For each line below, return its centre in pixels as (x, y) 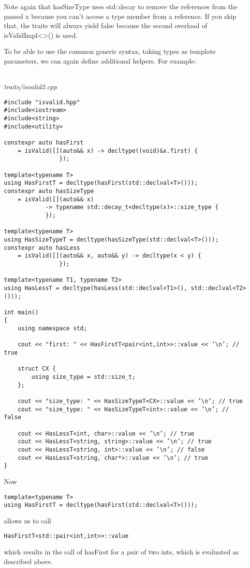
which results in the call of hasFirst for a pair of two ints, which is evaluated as (121, 552)
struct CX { (37, 369)
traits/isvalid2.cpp (30, 87)
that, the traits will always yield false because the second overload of (106, 25)
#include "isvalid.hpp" (42, 102)
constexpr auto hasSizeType (49, 191)
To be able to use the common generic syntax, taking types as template (110, 51)
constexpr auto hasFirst (44, 143)
